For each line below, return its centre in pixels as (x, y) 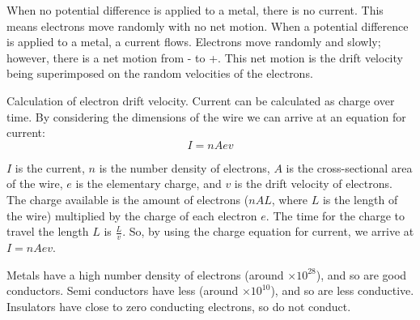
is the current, (50, 167)
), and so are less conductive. (342, 290)
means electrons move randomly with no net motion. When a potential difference (208, 26)
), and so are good (361, 274)
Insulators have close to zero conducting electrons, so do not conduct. (179, 306)
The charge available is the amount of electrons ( (128, 199)
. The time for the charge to (335, 215)
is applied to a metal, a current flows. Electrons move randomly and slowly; (194, 42)
